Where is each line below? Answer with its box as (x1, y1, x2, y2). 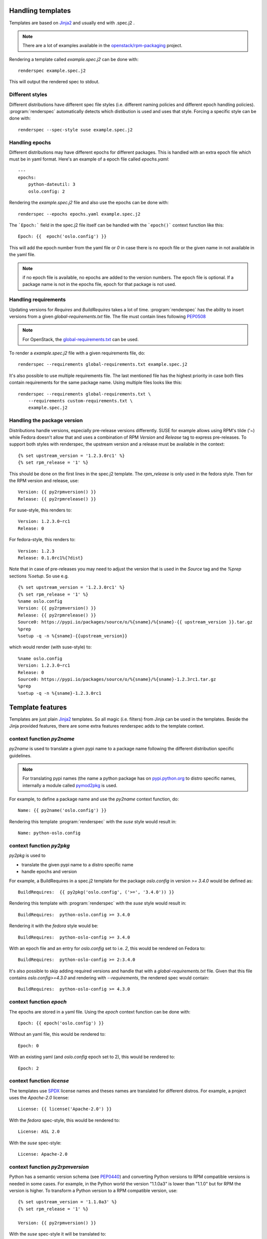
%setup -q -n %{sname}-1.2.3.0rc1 (18, 690, 101, 696)
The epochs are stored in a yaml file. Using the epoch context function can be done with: (9, 1009, 190, 1014)
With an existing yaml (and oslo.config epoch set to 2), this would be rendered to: (9, 1054, 176, 1060)
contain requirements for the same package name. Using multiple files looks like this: (9, 380, 182, 386)
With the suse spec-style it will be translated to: (9, 1231, 106, 1237)
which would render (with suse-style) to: (9, 644, 92, 650)
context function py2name (9, 735, 75, 742)
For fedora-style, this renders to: (9, 537, 76, 543)
